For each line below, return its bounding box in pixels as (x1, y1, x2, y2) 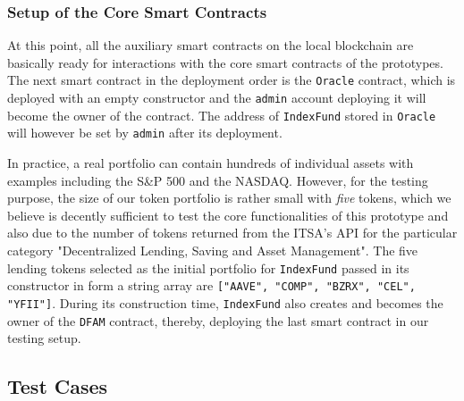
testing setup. (7, 329, 81, 347)
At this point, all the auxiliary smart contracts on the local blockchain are (7, 36, 414, 54)
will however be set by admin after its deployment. (7, 123, 283, 142)
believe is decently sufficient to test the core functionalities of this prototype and (7, 205, 449, 224)
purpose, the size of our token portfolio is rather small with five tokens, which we (7, 188, 451, 207)
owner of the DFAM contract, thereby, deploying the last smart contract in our (7, 311, 429, 330)
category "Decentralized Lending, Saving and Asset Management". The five (7, 241, 418, 259)
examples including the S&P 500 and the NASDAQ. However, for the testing (7, 171, 428, 189)
